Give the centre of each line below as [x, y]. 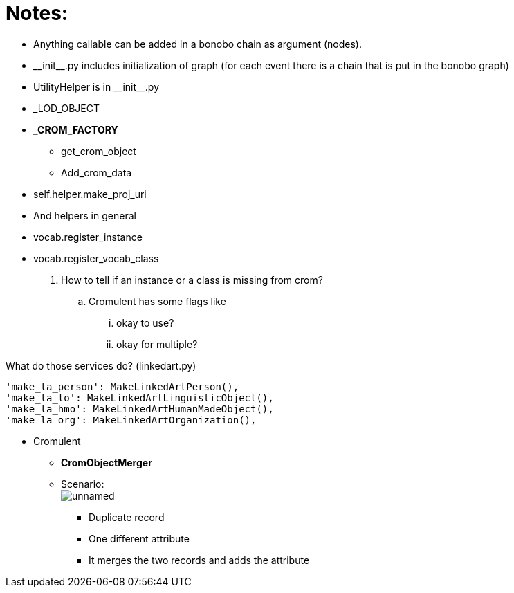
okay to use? [145, 322]
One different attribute [139, 538]
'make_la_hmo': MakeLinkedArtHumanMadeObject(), [140, 409]
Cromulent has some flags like [157, 301]
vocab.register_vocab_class [96, 258]
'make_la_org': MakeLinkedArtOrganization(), [131, 420]
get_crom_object [99, 151]
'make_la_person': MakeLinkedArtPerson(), [122, 386]
